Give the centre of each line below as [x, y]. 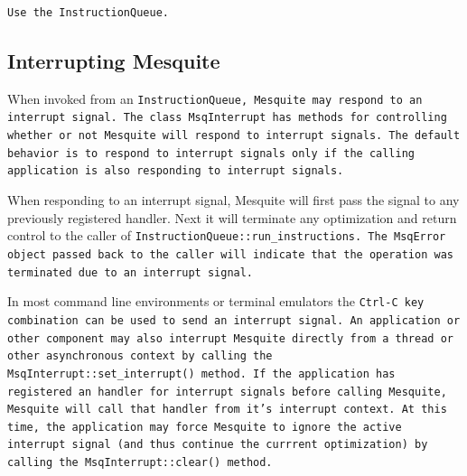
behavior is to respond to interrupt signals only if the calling [211, 153]
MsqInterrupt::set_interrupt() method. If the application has [201, 373]
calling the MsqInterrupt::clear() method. [140, 463]
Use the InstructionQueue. [88, 13]
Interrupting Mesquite [114, 60]
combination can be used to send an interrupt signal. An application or [234, 320]
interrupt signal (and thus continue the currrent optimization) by [218, 445]
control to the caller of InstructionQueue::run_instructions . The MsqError [227, 235]
